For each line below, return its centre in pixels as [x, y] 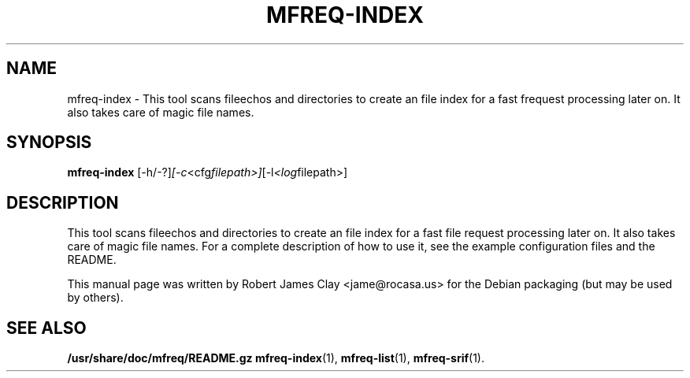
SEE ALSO [46, 328]
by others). [95, 298]
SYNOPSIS [49, 143]
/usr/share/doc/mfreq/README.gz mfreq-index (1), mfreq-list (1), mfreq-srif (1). [276, 358]
